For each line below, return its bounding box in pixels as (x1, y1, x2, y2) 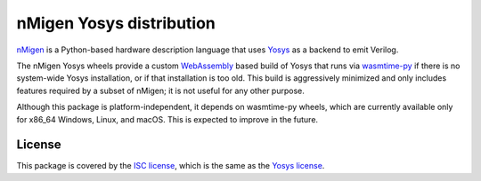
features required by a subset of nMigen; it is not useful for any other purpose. (16, 85, 305, 96)
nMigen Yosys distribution (16, 13, 216, 33)
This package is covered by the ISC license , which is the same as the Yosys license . (16, 161, 325, 171)
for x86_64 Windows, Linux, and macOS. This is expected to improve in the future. (16, 114, 319, 124)
